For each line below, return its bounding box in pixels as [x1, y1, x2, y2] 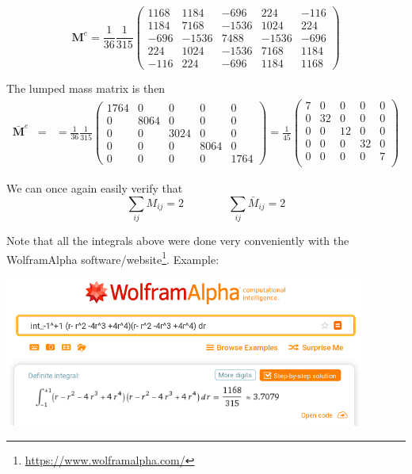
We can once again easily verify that [6, 180, 183, 197]
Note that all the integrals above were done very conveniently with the [6, 232, 349, 249]
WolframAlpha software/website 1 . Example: [6, 248, 219, 267]
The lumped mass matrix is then [6, 80, 166, 97]
